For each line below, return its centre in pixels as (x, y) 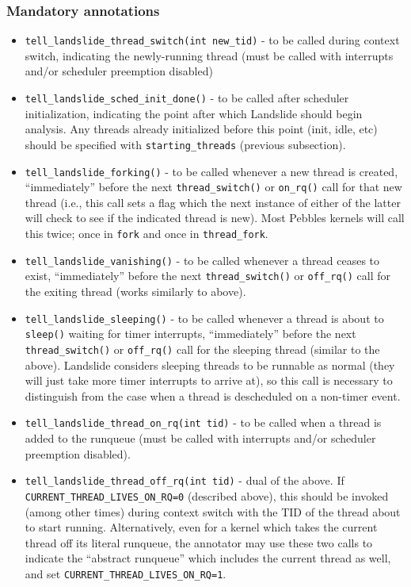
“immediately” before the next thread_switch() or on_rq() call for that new (213, 187)
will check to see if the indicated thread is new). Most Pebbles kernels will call (215, 218)
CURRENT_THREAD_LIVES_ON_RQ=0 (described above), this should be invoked (207, 495)
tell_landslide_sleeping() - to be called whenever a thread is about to (204, 318)
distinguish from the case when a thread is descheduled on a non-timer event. (213, 395)
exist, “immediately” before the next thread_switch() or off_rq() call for (207, 276)
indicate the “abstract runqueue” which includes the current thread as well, (208, 558)
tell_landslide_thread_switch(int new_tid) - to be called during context (212, 40)
